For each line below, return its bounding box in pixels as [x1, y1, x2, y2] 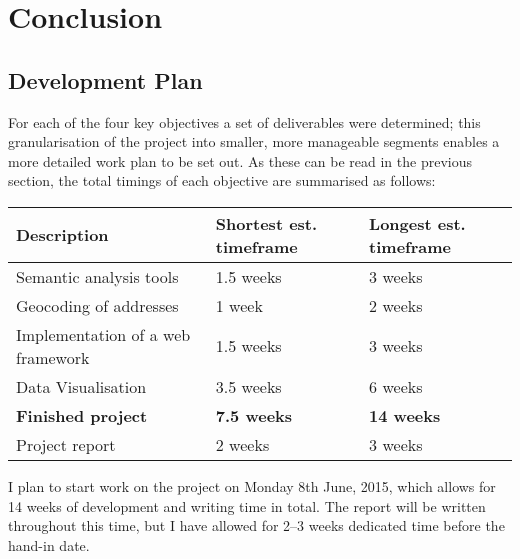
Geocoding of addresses [16, 293, 179, 317]
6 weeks [369, 374, 423, 398]
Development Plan [8, 64, 203, 95]
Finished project [16, 403, 148, 427]
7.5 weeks [215, 403, 293, 427]
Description [16, 223, 109, 247]
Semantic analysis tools [16, 264, 179, 288]
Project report [16, 432, 116, 456]
